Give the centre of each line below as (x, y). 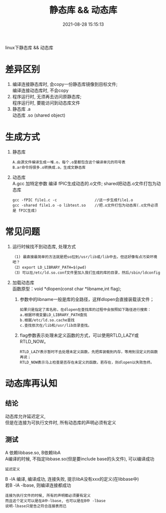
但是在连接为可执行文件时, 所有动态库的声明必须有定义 (61, 422)
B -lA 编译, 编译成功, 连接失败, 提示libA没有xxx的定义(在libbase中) (72, 479)
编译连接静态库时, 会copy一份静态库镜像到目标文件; (65, 84)
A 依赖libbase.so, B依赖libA (33, 452)
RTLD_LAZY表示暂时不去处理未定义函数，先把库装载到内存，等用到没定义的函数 (89, 352)
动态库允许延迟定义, (26, 416)
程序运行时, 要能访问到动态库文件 (46, 103)
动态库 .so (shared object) (39, 115)
